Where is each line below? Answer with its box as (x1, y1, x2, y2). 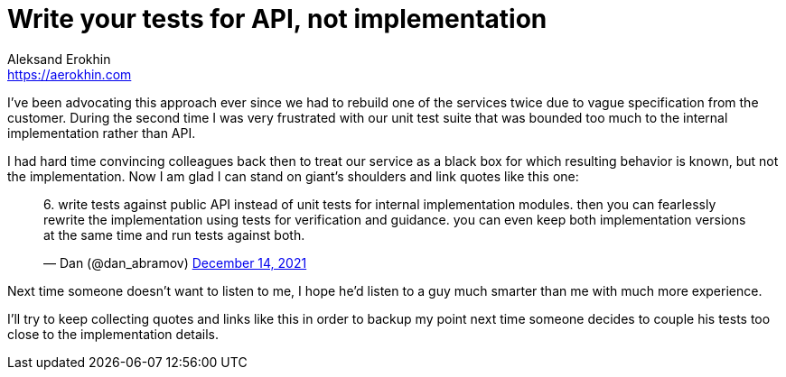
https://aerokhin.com (7, 66, 132, 82)
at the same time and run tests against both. (43, 226, 305, 243)
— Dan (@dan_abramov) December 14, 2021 (43, 254, 307, 271)
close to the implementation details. (7, 326, 220, 342)
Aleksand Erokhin (7, 51, 111, 67)
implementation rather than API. (7, 124, 196, 141)
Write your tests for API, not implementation (7, 4, 547, 34)
